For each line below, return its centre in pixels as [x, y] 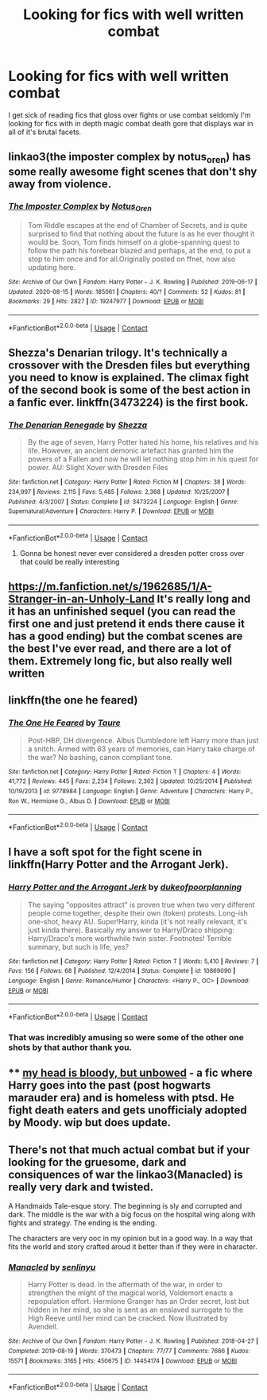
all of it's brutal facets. [45, 132]
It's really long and [204, 599]
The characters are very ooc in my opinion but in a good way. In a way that [130, 1238]
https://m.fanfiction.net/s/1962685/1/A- [110, 586]
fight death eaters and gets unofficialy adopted [128, 1111]
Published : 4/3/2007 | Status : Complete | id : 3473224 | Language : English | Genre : [124, 502]
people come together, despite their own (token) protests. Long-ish [138, 913]
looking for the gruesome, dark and [97, 1162]
